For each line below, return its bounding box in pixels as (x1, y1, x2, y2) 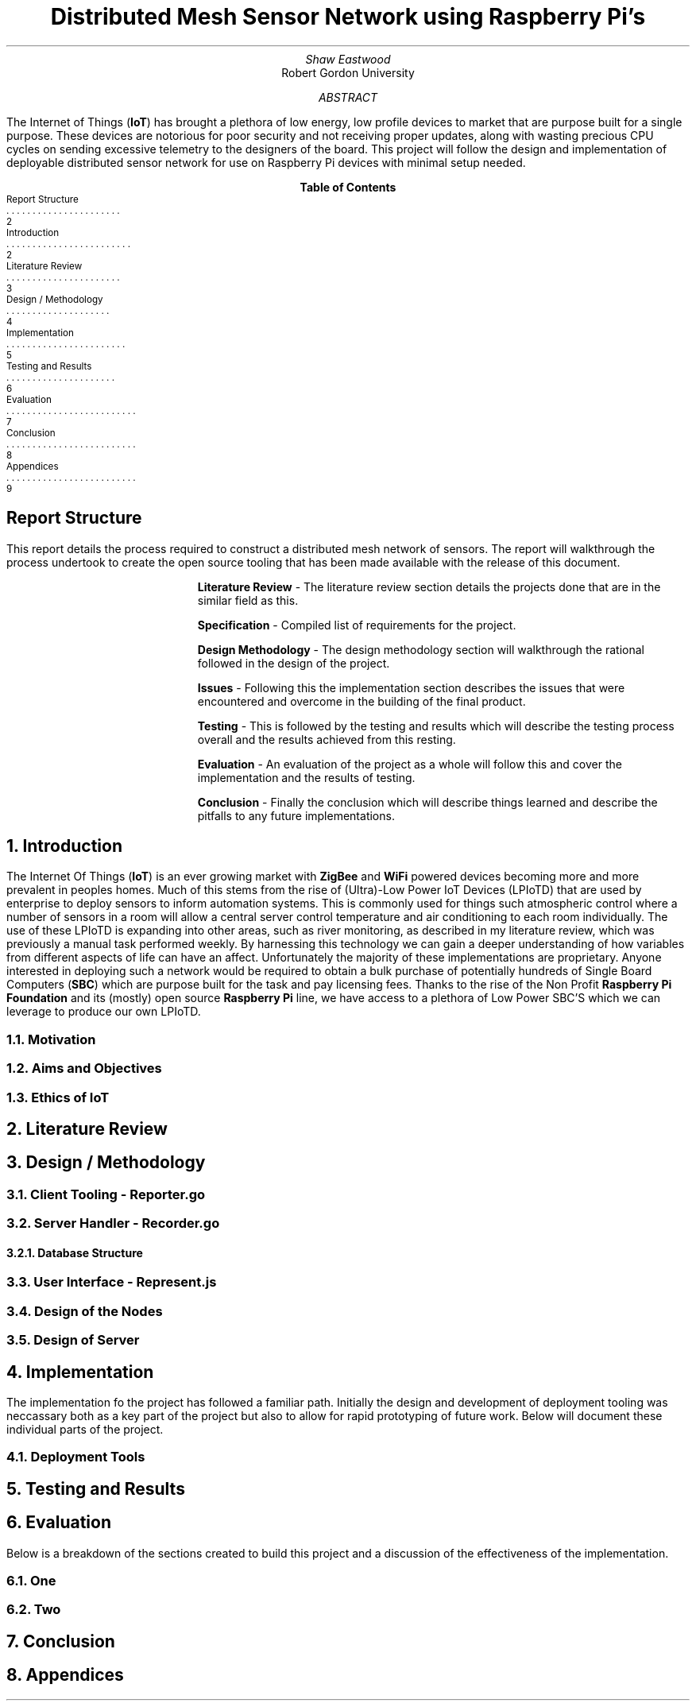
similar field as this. (197, 593, 299, 607)
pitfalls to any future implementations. (197, 808, 395, 823)
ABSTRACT (318, 90, 378, 104)
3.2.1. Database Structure (6, 1245, 143, 1260)
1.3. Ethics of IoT (6, 1089, 110, 1105)
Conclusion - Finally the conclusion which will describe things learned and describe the (197, 795, 658, 809)
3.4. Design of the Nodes (6, 1303, 163, 1319)
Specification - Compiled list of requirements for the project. (197, 617, 516, 632)
